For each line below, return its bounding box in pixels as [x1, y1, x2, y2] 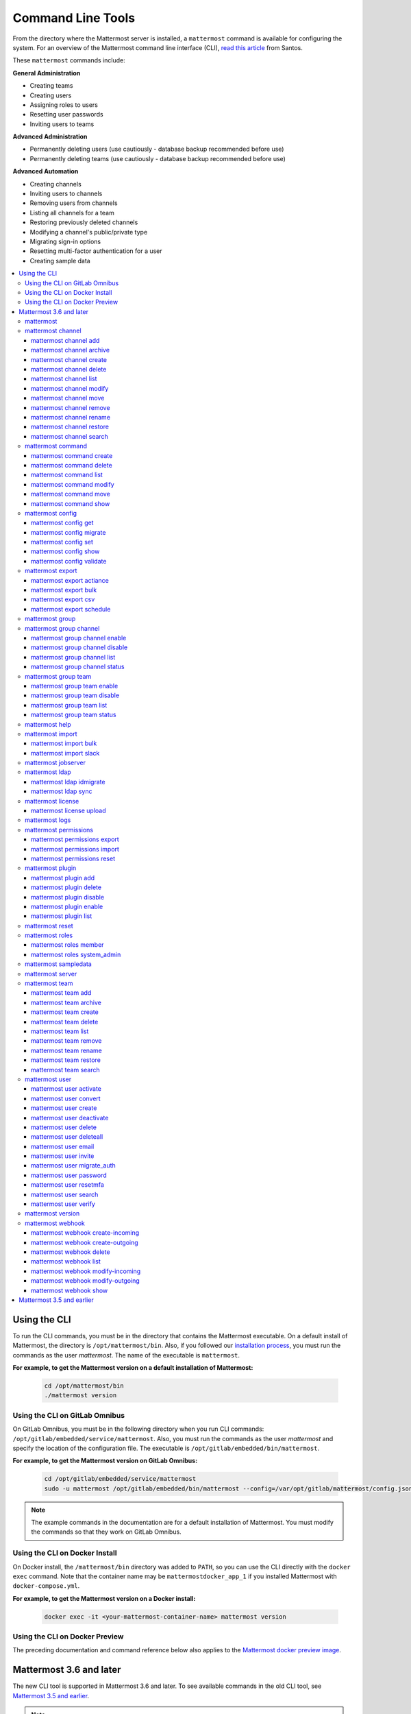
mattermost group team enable [31, 681, 119, 690]
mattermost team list [31, 1027, 89, 1035]
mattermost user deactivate [31, 1113, 109, 1122]
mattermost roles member [31, 941, 104, 949]
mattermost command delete [31, 461, 112, 469]
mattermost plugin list [31, 912, 92, 920]
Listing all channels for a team [29, 208, 114, 217]
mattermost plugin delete [31, 883, 102, 891]
